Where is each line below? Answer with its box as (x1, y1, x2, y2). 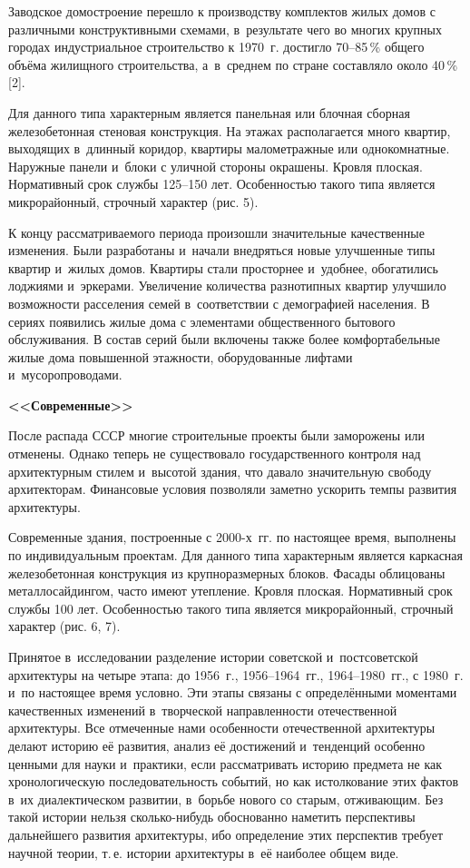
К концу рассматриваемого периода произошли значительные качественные (8, 222, 425, 242)
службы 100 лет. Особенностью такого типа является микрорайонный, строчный (8, 598, 454, 617)
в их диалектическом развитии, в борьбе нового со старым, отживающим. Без (8, 789, 444, 808)
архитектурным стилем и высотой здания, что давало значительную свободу (8, 461, 432, 480)
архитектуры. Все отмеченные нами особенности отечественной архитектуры (8, 718, 436, 737)
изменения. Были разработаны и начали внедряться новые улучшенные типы (8, 241, 436, 260)
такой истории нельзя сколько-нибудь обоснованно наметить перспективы (8, 807, 416, 826)
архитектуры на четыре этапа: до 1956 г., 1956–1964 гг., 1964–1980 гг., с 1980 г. (8, 665, 464, 684)
